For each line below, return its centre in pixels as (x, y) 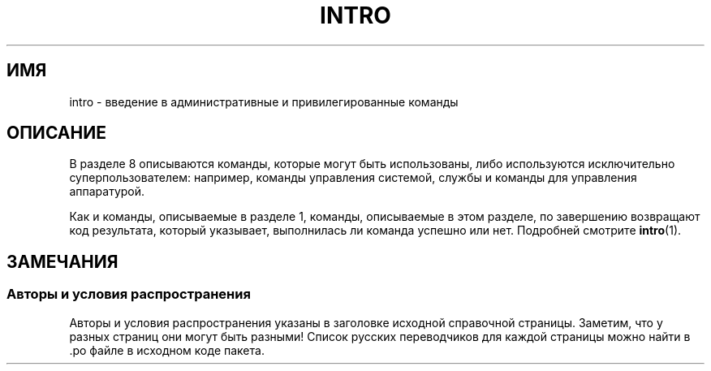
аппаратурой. (107, 192)
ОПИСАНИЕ (56, 133)
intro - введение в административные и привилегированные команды (264, 101)
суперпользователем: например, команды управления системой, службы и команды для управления (353, 178)
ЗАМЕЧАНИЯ (62, 261)
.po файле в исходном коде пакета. (167, 350)
